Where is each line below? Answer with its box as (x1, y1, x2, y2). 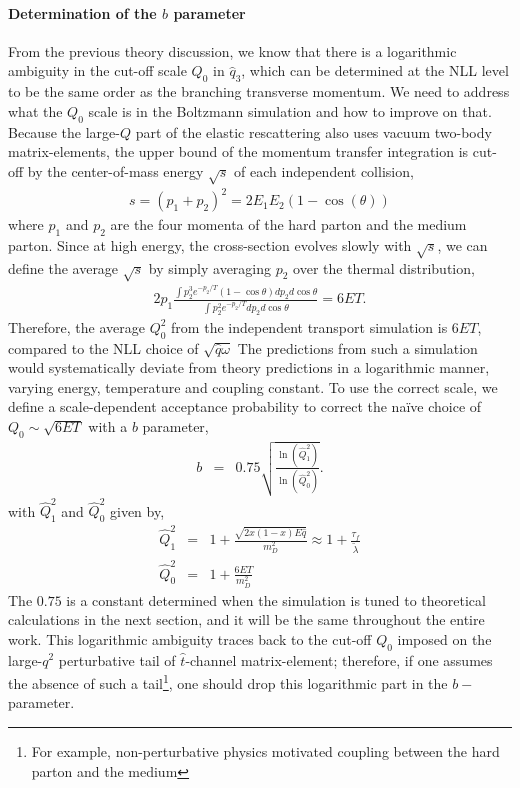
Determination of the (8, 2, 157, 23)
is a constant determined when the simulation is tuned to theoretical (66, 589, 486, 610)
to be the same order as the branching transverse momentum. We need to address (8, 81, 510, 102)
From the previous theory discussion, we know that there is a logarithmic (8, 40, 457, 61)
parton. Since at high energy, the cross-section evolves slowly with (8, 234, 412, 255)
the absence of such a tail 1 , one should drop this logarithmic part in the (8, 670, 448, 693)
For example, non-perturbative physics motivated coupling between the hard (31, 740, 500, 761)
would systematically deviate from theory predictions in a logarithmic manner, (8, 357, 490, 378)
